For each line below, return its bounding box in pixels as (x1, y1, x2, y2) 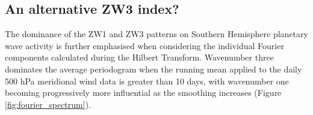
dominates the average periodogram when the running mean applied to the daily (5, 62, 302, 75)
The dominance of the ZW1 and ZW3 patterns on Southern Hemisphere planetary (5, 28, 308, 40)
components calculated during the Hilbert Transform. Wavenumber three (5, 51, 274, 63)
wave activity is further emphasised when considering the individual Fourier (5, 39, 284, 52)
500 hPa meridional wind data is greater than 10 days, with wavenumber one (5, 74, 289, 87)
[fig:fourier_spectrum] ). (5, 98, 91, 110)
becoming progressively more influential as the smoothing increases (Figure (5, 86, 282, 99)
